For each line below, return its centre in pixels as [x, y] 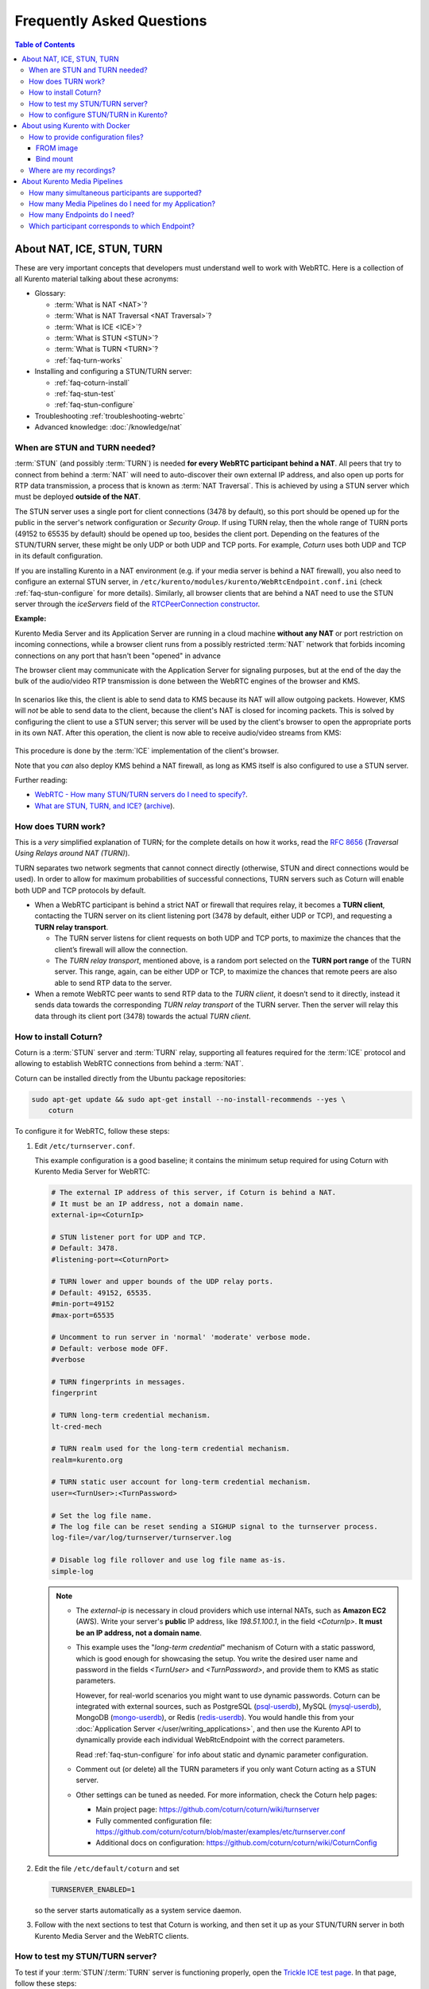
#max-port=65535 [83, 1315]
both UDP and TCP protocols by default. [80, 890]
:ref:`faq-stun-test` [85, 393]
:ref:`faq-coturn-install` [92, 383]
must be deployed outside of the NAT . [77, 496]
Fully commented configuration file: [154, 1820]
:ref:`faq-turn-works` [89, 360]
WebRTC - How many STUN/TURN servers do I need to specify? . [141, 795]
